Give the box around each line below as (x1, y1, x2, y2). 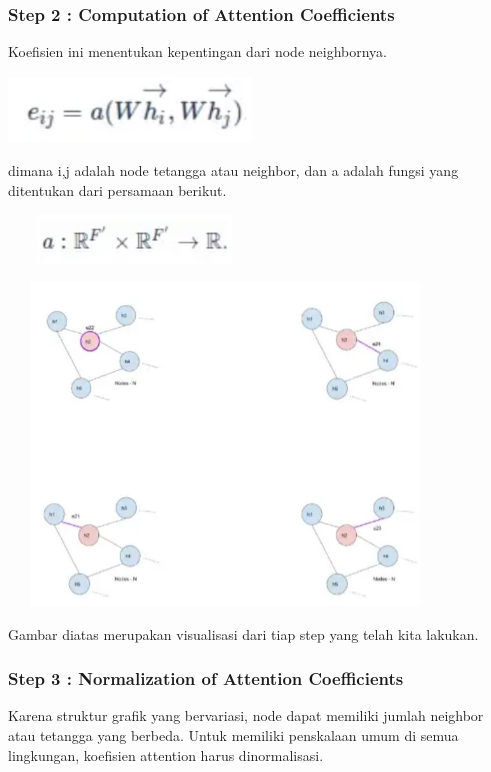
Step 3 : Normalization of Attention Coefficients (8, 666, 404, 691)
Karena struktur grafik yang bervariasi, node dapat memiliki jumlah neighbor (8, 705, 484, 726)
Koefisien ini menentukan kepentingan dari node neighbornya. (8, 41, 387, 62)
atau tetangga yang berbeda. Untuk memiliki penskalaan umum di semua (8, 725, 459, 745)
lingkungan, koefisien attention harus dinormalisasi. (8, 744, 324, 765)
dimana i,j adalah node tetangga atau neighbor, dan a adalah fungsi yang (8, 160, 459, 181)
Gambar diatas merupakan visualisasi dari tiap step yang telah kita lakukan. (8, 623, 479, 644)
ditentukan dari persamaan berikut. (8, 180, 227, 200)
